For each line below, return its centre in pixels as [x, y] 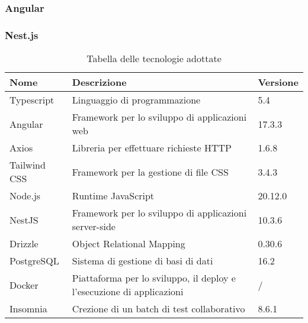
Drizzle [24, 244]
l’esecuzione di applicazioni [128, 292]
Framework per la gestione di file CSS [150, 172]
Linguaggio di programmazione [136, 100]
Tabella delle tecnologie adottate [154, 59]
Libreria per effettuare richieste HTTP [152, 148]
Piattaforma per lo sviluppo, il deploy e [154, 278]
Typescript [32, 100]
